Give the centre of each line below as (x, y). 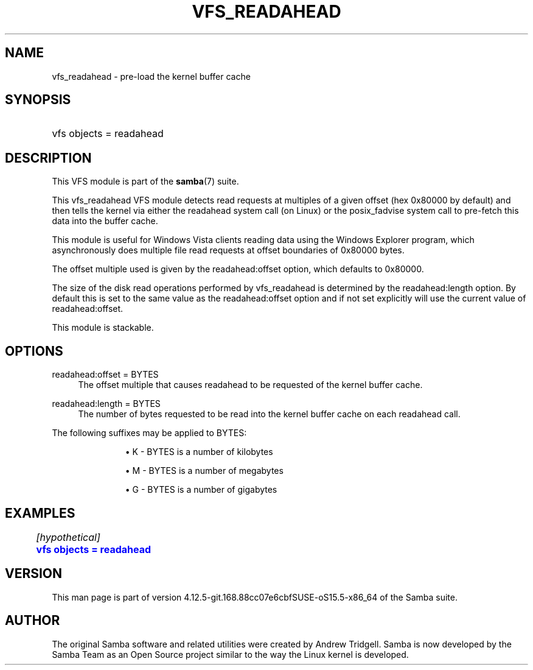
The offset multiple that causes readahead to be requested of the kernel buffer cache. (250, 385)
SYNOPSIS (38, 100)
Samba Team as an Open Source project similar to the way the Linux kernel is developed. (230, 654)
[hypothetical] (68, 537)
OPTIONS (34, 351)
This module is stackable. (103, 328)
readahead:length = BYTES (106, 404)
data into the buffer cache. (105, 221)
